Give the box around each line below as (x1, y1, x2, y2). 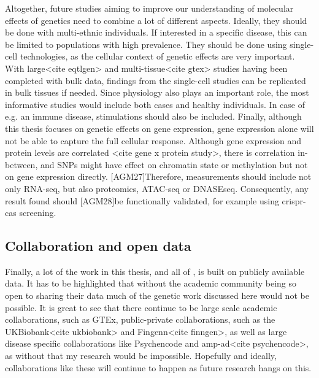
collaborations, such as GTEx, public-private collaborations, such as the (5, 313, 275, 326)
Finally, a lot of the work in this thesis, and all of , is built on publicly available (5, 264, 305, 277)
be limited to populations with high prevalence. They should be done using (5, 37, 287, 50)
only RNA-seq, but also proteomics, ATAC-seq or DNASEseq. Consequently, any (5, 182, 309, 195)
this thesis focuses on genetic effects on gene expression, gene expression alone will (5, 121, 314, 134)
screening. (19, 206, 56, 219)
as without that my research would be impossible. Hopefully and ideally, (5, 349, 277, 362)
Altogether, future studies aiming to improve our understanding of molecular (5, 2, 294, 14)
